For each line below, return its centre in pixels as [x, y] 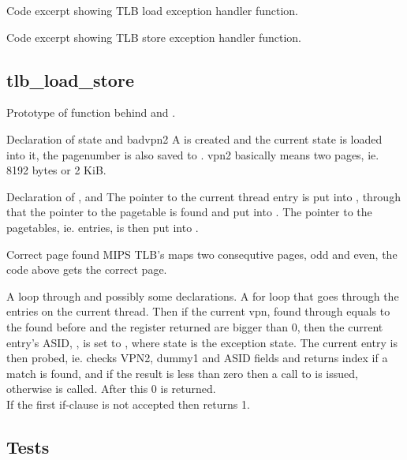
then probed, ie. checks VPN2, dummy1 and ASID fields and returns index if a [197, 358]
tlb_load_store [70, 79]
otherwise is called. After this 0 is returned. [111, 389]
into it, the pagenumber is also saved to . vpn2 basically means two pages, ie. [193, 154]
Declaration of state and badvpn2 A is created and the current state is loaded [194, 138]
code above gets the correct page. [87, 269]
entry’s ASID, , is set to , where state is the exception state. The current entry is [202, 342]
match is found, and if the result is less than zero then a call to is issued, [182, 373]
